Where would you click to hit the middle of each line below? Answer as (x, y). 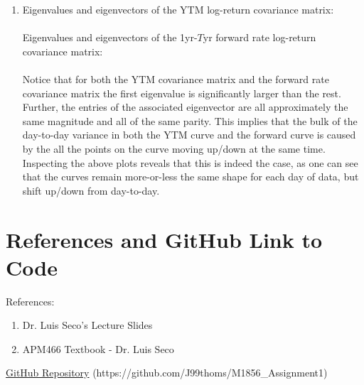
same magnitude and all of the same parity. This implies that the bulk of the (190, 120)
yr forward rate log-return (259, 37)
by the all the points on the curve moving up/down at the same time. (174, 148)
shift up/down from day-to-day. (91, 190)
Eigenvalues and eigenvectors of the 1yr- (110, 37)
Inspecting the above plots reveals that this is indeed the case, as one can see (190, 162)
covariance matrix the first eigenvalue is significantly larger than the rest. (182, 93)
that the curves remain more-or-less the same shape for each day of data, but (191, 177)
